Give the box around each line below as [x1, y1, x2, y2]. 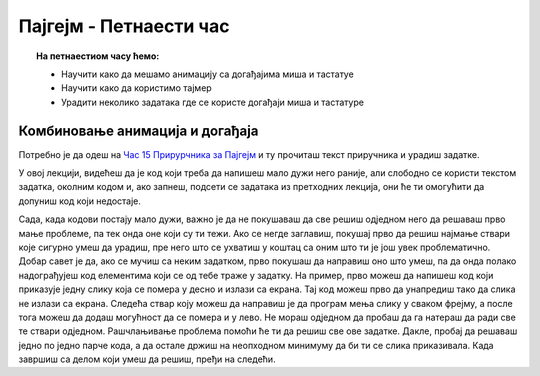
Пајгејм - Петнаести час [18, 15, 230, 37]
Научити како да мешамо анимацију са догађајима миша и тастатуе [61, 68, 354, 80]
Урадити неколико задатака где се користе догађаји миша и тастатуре [61, 96, 365, 108]
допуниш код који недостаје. [18, 195, 142, 207]
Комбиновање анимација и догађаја [18, 122, 259, 139]
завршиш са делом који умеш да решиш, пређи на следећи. [18, 353, 276, 365]
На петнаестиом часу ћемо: [36, 50, 160, 62]
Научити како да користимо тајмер [61, 82, 212, 94]
